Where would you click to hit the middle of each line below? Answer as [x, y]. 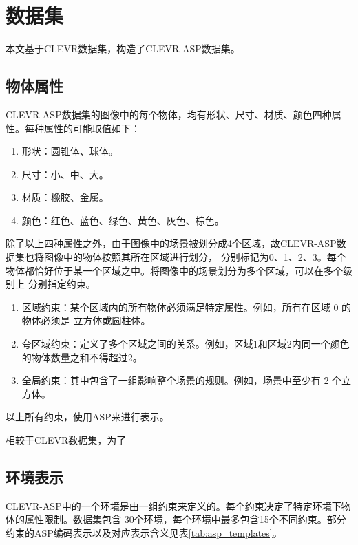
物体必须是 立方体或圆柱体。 [86, 320]
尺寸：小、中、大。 [65, 174]
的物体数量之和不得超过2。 [82, 357]
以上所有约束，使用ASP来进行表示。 [87, 417]
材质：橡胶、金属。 [65, 197]
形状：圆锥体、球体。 [70, 151]
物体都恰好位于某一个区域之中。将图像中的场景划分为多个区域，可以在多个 [174, 270]
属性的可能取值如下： [92, 128]
